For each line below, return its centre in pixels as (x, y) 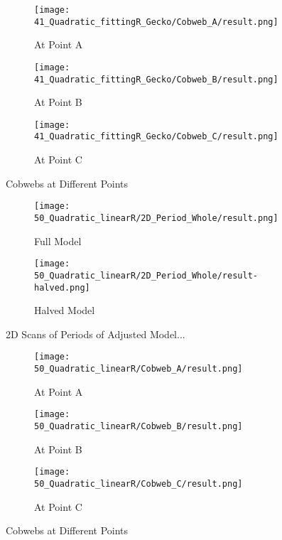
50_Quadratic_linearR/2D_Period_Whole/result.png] (156, 218)
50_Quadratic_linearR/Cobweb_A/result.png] (139, 369)
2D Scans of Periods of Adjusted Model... (96, 334)
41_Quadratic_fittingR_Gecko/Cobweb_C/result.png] (156, 137)
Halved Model (65, 310)
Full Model (58, 241)
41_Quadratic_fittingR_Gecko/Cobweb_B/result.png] (156, 79)
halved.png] (62, 287)
